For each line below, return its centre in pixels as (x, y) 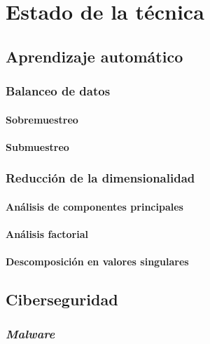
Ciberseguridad (62, 299)
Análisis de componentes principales (94, 206)
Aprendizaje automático (94, 56)
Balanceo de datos (58, 91)
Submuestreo (37, 146)
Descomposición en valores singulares (97, 262)
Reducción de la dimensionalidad (100, 178)
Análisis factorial (47, 234)
